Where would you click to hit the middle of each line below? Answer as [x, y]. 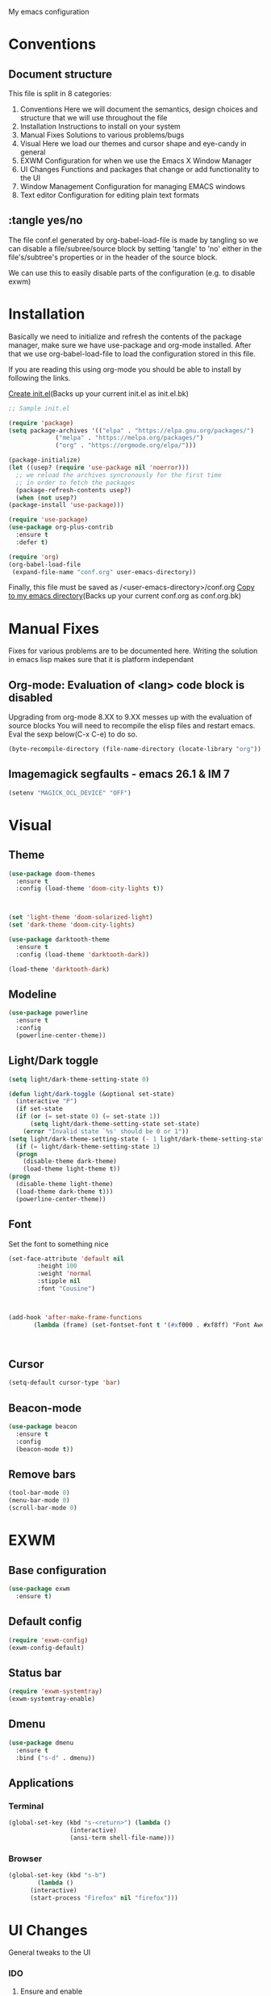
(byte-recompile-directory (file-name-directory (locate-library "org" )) [135, 749]
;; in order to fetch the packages [75, 483]
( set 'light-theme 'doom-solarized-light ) [81, 918]
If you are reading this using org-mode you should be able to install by [125, 369]
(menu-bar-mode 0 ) [39, 1500]
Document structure [60, 74]
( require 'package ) [41, 423]
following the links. [40, 378]
